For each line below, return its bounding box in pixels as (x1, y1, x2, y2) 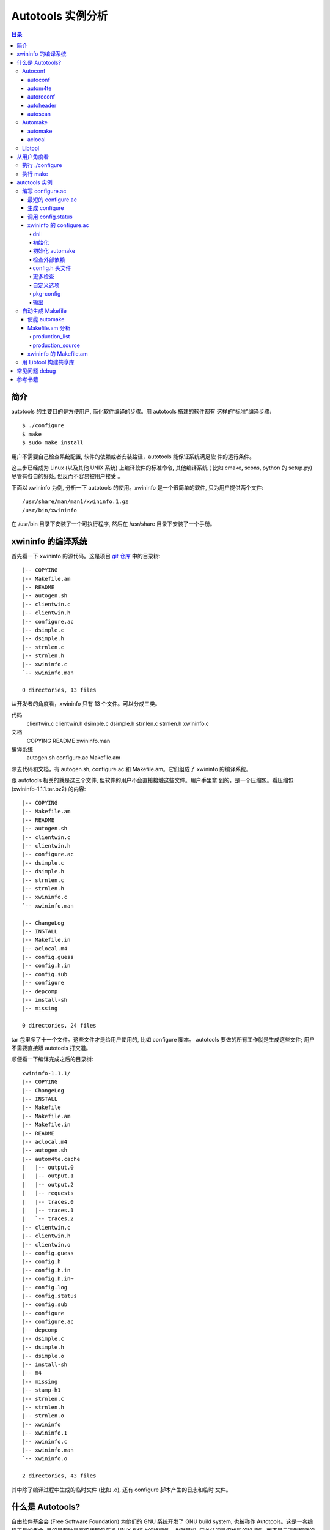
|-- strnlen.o (22, 1412, 64, 1419)
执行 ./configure (22, 162, 62, 169)
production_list (32, 333, 70, 340)
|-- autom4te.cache (22, 1155, 81, 1162)
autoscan (28, 110, 51, 118)
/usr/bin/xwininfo (22, 507, 78, 513)
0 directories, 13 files (22, 686, 97, 693)
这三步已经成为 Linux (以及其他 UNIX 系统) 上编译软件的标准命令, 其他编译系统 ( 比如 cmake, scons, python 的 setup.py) (11, 464, 313, 471)
